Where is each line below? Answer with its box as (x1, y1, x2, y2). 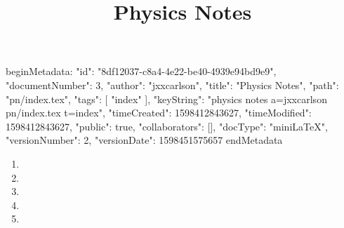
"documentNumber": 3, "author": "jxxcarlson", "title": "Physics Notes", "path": (6, 77, 339, 92)
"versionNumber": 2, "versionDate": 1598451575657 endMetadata (6, 133, 283, 147)
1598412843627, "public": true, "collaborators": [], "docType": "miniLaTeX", (6, 119, 328, 133)
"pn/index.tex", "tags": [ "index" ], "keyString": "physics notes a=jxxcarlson (6, 91, 327, 106)
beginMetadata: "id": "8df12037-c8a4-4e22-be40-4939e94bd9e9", (6, 64, 277, 79)
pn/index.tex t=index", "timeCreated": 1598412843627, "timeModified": (6, 105, 312, 120)
